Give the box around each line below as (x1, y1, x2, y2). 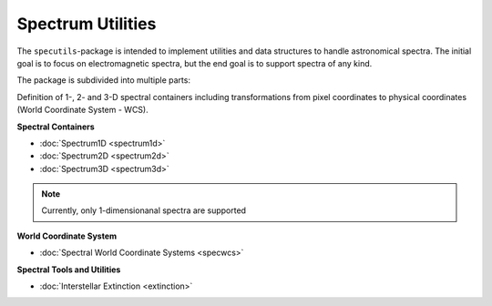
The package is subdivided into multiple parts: (16, 75, 191, 86)
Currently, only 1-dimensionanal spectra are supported (41, 205, 246, 216)
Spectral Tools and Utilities (16, 264, 121, 275)
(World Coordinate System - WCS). (16, 105, 149, 116)
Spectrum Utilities (16, 14, 157, 34)
